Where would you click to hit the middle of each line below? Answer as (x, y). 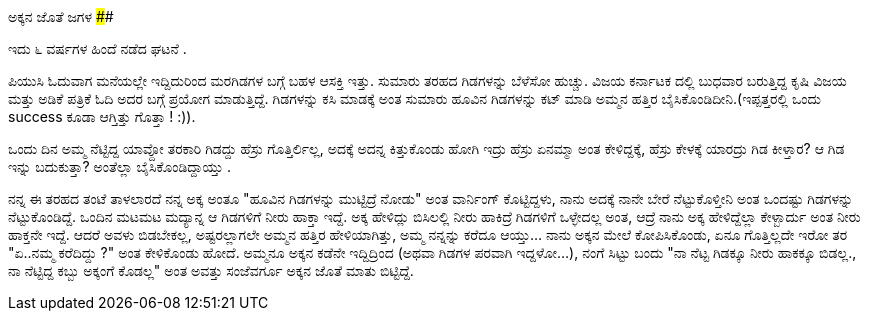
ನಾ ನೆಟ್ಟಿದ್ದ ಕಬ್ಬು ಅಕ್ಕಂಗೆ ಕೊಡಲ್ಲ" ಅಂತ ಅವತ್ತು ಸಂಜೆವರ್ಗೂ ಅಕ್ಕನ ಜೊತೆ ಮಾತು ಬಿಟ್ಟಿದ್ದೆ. (211, 270)
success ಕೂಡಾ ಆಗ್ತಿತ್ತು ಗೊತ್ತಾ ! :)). (102, 116)
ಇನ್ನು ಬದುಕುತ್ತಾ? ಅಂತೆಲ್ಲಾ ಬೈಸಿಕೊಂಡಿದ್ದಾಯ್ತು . (120, 166)
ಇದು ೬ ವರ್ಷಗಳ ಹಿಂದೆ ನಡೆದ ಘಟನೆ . (97, 48)
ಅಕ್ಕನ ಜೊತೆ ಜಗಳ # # (61, 16)
